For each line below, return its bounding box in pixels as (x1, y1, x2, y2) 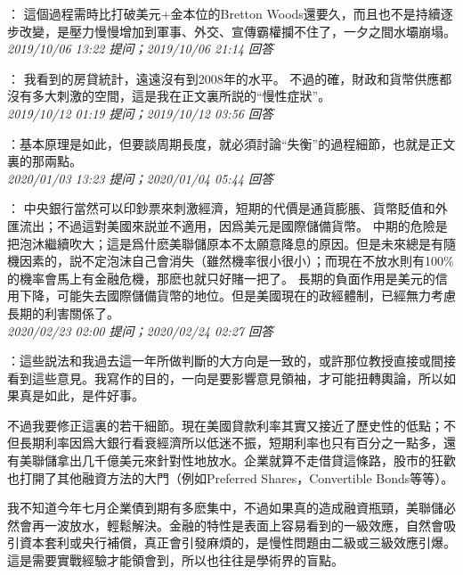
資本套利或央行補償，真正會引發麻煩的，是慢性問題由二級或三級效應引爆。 (19, 533, 456, 552)
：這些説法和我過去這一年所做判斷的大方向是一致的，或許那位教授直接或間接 (7, 351, 456, 370)
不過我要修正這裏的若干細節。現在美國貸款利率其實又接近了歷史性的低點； (7, 415, 443, 434)
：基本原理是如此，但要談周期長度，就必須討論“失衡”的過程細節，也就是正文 (7, 134, 456, 152)
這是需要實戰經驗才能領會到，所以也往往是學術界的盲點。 (7, 551, 344, 570)
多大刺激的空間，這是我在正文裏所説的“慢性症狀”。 (31, 86, 331, 105)
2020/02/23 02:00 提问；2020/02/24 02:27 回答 (7, 321, 273, 340)
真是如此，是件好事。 (19, 386, 144, 405)
